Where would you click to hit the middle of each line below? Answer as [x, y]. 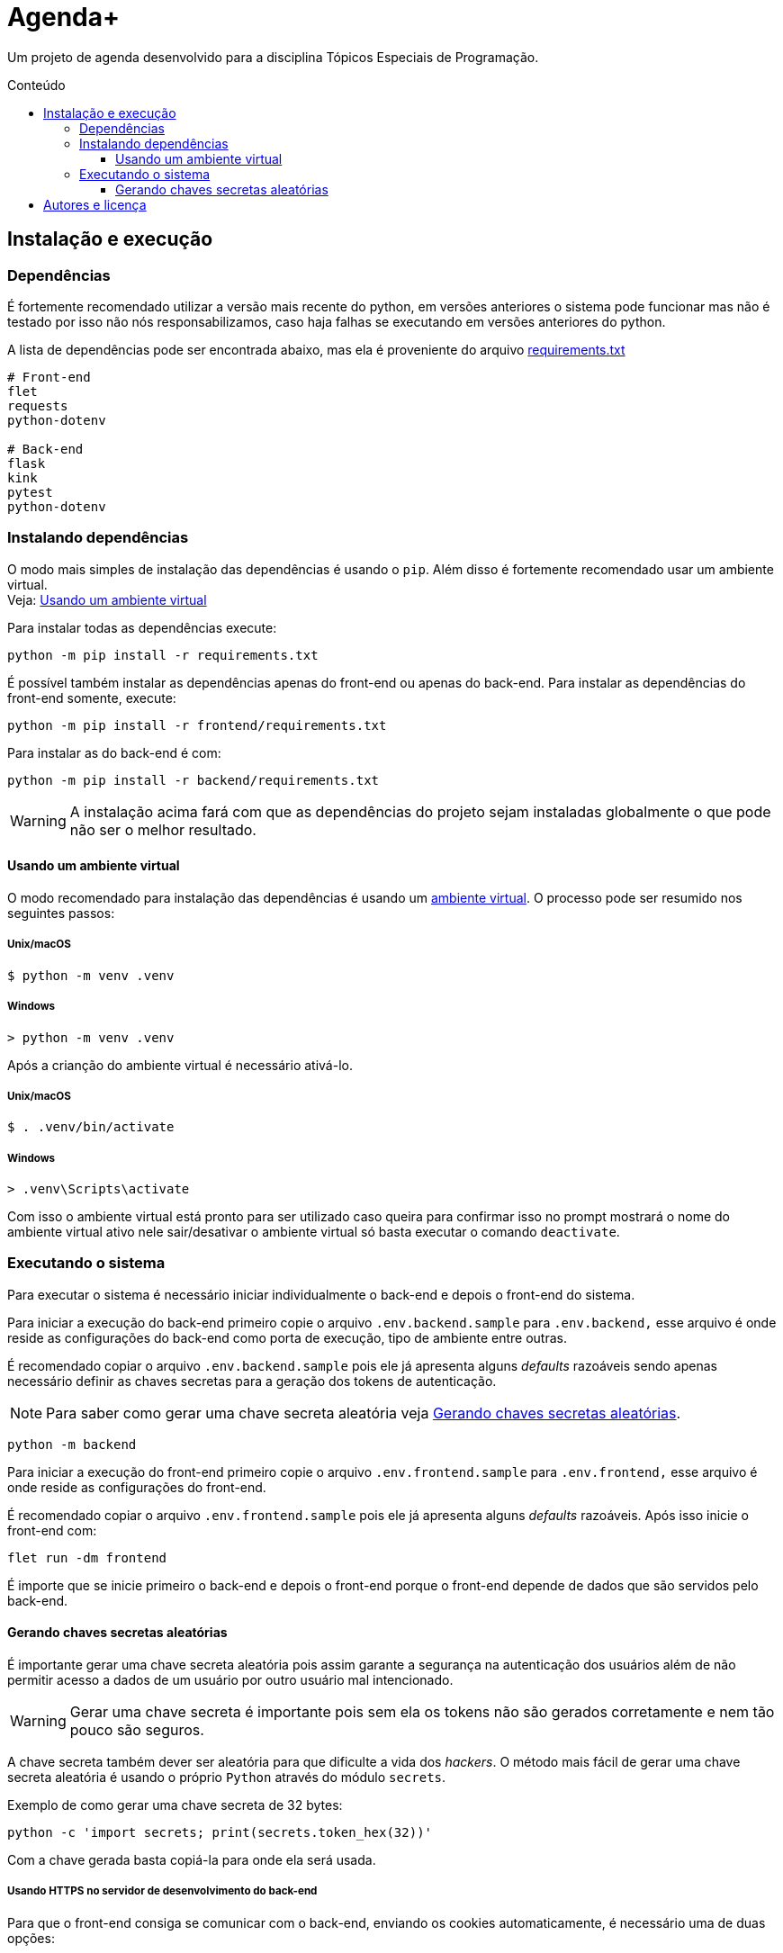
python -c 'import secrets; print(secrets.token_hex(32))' [220, 1833]
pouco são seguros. [137, 1730]
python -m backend [72, 1444]
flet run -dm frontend [87, 1557]
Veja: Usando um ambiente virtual [107, 599]
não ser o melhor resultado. [163, 829]
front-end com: [52, 1530]
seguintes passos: [61, 913]
